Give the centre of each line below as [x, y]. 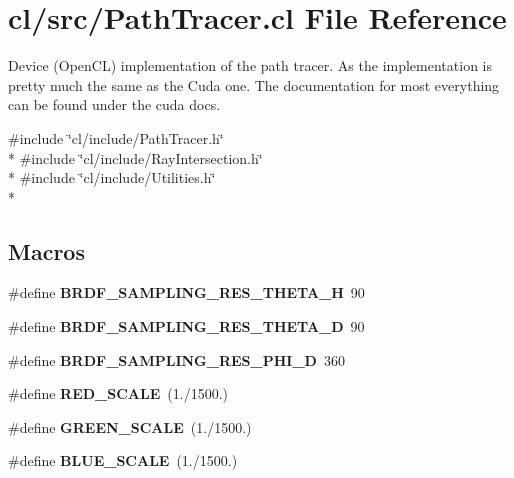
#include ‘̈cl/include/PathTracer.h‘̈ [116, 137]
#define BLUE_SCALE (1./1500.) [123, 460]
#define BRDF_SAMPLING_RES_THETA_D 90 [186, 326]
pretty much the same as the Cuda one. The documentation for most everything [254, 84]
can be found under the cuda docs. [114, 104]
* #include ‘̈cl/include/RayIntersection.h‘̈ [135, 157]
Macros [46, 250]
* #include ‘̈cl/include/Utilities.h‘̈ [112, 177]
